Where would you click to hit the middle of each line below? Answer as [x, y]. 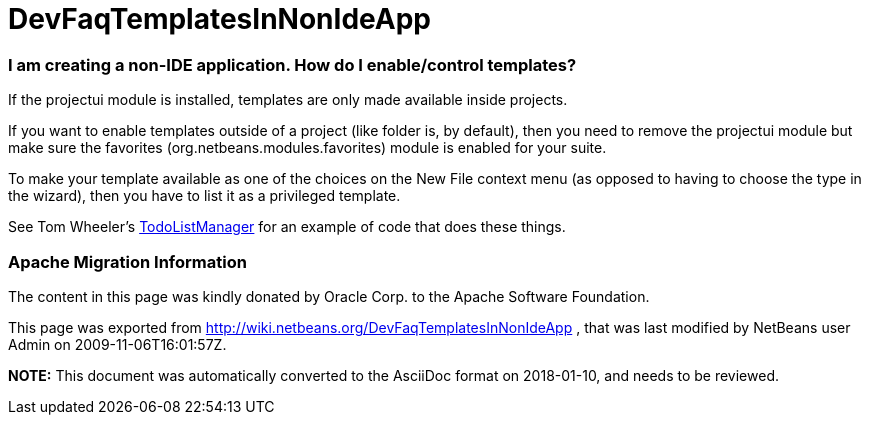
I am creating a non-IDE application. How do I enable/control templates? [292, 64]
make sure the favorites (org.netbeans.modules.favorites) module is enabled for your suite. [307, 148]
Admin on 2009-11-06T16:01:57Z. [117, 344]
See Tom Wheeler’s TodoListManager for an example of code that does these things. [287, 227]
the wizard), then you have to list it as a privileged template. [204, 196]
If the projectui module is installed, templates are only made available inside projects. [288, 100]
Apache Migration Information [127, 261]
